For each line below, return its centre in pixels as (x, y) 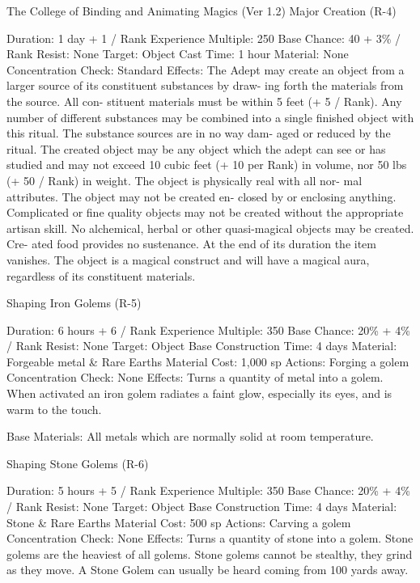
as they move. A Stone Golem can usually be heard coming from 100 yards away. (208, 570)
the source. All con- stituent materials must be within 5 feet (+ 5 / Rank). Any (204, 101)
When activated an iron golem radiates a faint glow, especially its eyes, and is (199, 393)
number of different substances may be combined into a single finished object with (210, 117)
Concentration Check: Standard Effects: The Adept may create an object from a (206, 69)
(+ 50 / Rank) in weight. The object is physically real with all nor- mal (185, 180)
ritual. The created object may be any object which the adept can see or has (196, 148)
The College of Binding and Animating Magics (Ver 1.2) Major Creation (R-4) (202, 11)
